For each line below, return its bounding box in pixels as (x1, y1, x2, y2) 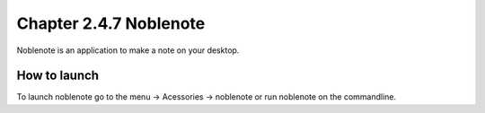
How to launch (16, 68, 99, 83)
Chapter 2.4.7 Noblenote (16, 13, 206, 33)
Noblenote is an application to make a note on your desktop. (16, 45, 240, 56)
